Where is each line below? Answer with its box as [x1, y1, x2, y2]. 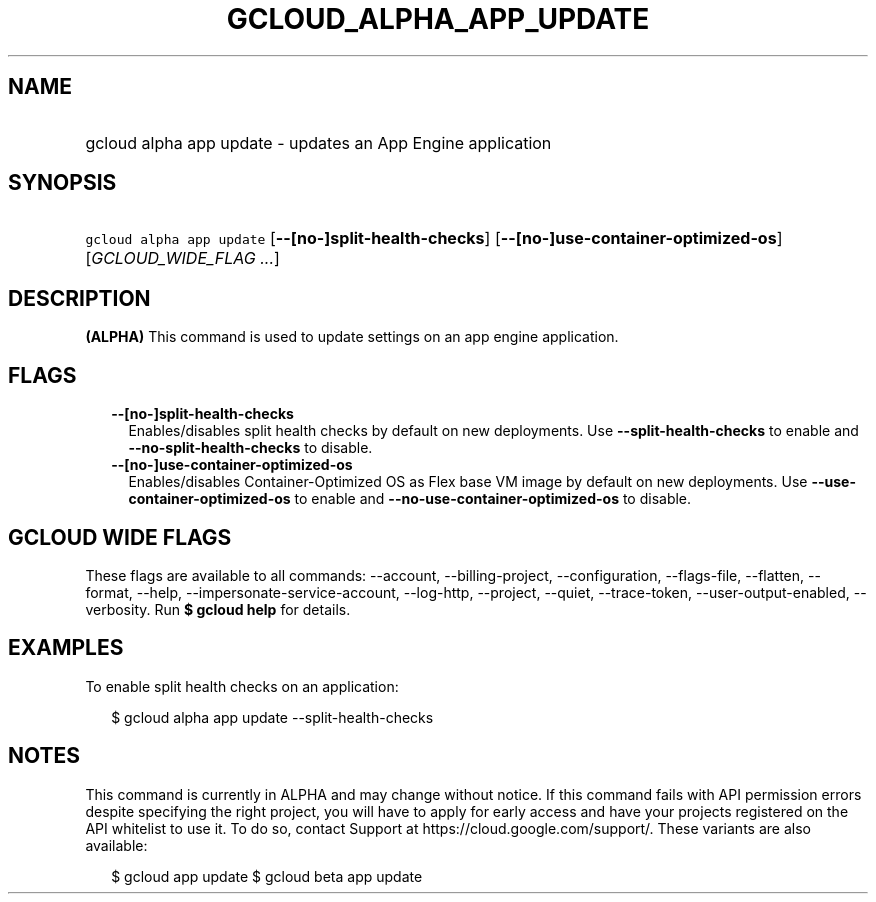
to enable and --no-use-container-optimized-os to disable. [294, 490, 692, 508]
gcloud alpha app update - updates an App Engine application [85, 132, 552, 153]
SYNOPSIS [8, 170, 117, 196]
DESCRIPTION [8, 285, 151, 311]
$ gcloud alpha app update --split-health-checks [111, 708, 434, 726]
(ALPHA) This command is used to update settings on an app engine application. [85, 328, 619, 346]
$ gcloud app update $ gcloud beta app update [111, 867, 423, 885]
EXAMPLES [8, 635, 124, 661]
